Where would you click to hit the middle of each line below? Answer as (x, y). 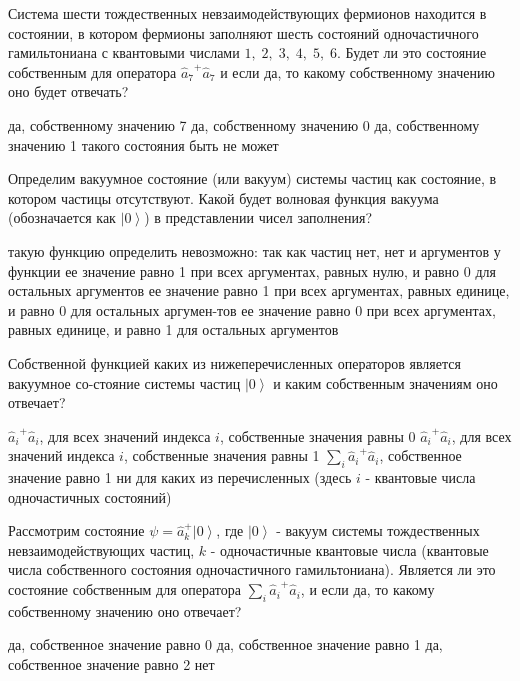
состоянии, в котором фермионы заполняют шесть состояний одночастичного (243, 32)
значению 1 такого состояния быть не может (143, 144)
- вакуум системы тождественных (378, 530)
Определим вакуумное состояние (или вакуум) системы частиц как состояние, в (252, 178)
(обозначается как (62, 217)
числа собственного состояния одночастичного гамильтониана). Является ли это (252, 569)
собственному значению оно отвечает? (125, 610)
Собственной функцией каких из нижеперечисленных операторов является (234, 362)
